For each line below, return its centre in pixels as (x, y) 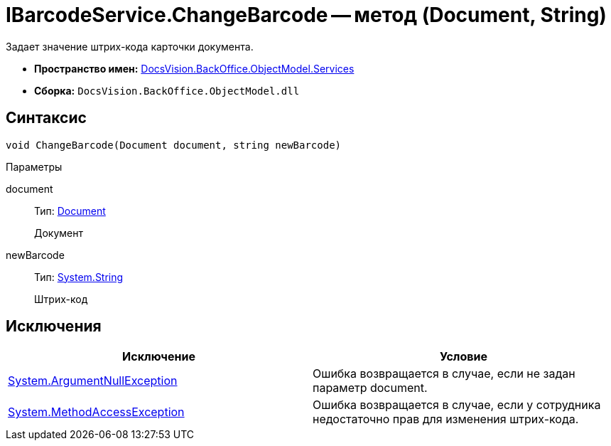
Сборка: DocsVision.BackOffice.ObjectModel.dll (167, 90)
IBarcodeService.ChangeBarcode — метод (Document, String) (306, 15)
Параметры (34, 166)
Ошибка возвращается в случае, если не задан (444, 374)
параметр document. (370, 388)
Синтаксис (46, 118)
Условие (464, 357)
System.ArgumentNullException (93, 381)
